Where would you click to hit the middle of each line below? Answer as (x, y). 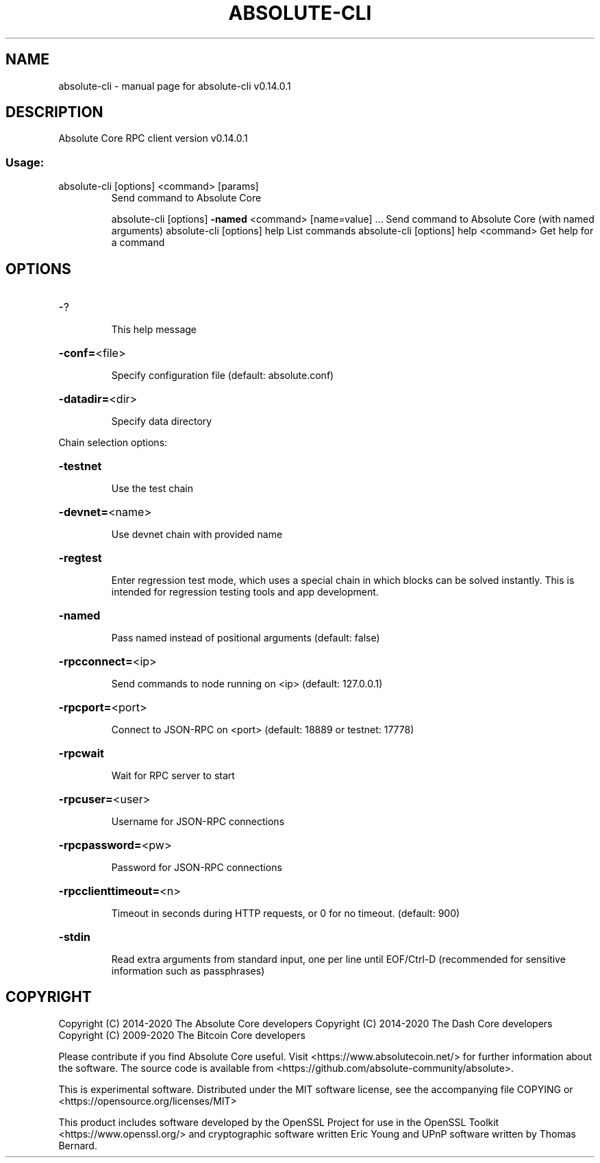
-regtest (80, 558)
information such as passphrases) (188, 971)
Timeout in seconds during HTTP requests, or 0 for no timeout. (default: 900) (286, 914)
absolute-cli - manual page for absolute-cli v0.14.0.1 (175, 86)
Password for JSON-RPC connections (197, 868)
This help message (154, 330)
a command (138, 243)
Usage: (25, 162)
